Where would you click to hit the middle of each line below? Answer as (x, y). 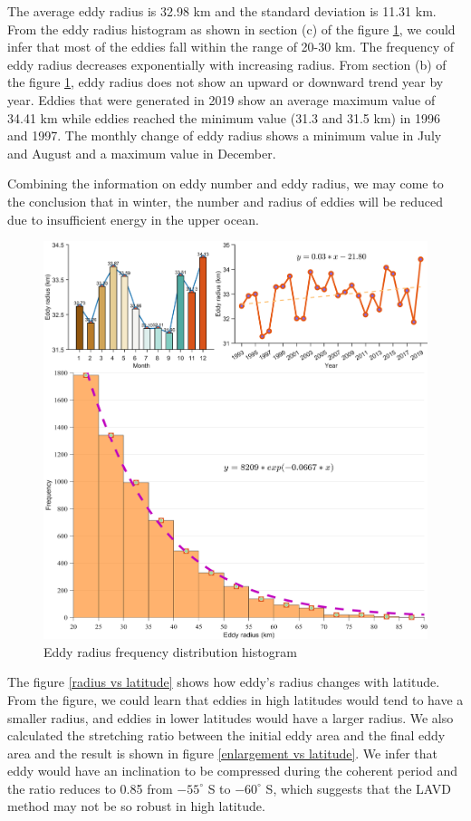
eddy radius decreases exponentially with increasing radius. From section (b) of (227, 64)
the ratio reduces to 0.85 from (90, 788)
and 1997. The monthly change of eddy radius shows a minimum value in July (225, 135)
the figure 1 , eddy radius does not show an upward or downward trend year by (226, 82)
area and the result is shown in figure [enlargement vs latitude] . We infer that (222, 753)
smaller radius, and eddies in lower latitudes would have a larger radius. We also (231, 717)
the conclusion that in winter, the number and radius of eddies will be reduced (226, 201)
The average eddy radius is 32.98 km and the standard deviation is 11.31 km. (222, 11)
